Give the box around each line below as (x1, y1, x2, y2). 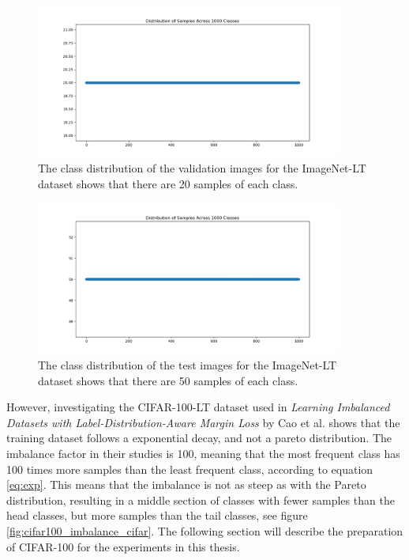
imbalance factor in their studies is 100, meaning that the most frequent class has (6, 445, 400, 461)
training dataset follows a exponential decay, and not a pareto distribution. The (6, 429, 392, 446)
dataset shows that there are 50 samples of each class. (38, 372, 298, 388)
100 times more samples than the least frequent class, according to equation (6, 460, 373, 477)
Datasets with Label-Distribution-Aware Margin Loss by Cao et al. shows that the (6, 414, 400, 430)
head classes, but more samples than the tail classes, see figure (6, 507, 308, 524)
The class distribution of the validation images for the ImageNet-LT (38, 160, 366, 176)
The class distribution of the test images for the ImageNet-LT (38, 356, 337, 373)
